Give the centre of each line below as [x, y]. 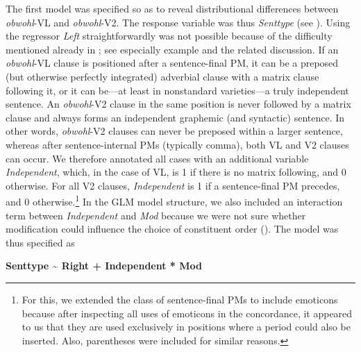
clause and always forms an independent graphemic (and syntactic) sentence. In [175, 117]
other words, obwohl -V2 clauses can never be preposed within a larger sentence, [174, 131]
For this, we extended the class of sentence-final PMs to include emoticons [180, 299]
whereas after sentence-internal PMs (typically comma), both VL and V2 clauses [177, 144]
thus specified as [40, 242]
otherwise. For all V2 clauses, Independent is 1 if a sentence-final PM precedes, [173, 185]
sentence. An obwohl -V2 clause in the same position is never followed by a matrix [178, 104]
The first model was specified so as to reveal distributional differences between [172, 8]
